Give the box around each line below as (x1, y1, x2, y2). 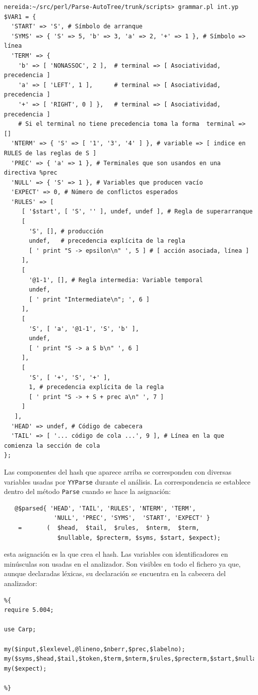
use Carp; (4, 626, 36, 633)
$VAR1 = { (4, 13, 36, 20)
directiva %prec (4, 169, 58, 177)
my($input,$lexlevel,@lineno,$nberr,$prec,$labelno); (4, 645, 186, 653)
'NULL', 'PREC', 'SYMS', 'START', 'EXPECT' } (54, 514, 210, 522)
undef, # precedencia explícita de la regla (29, 237, 186, 245)
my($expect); (4, 665, 47, 672)
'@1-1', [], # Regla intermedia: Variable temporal (29, 276, 203, 284)
